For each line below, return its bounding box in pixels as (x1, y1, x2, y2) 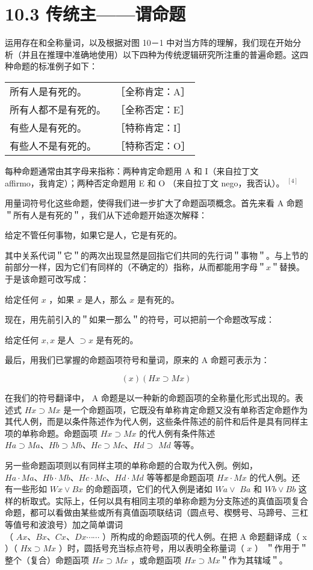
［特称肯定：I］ (116, 120, 187, 135)
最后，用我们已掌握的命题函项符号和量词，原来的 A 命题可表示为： (5, 353, 270, 366)
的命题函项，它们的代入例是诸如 (85, 483, 212, 495)
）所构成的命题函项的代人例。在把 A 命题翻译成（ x (102, 530, 307, 542)
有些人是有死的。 (10, 120, 87, 135)
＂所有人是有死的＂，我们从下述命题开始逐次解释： (5, 208, 207, 221)
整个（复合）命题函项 (5, 553, 89, 566)
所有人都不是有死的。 (10, 102, 107, 116)
